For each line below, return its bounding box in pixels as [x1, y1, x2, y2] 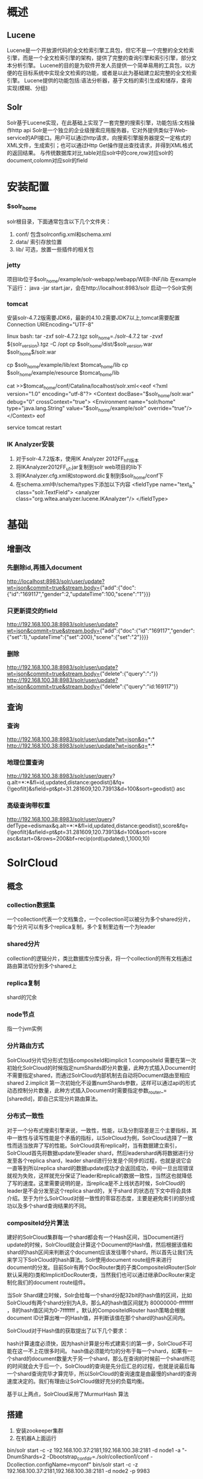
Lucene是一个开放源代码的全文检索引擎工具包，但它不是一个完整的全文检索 [7, 46, 195, 54]
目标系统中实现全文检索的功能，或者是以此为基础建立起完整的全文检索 [22, 69, 197, 76]
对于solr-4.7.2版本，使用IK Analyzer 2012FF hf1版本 [15, 455, 139, 463]
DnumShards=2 [7, 1452, 46, 1460]
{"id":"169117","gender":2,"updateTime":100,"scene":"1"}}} [7, 590, 151, 597]
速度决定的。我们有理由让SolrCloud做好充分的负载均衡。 [7, 1378, 148, 1385]
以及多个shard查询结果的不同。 [11, 1202, 90, 1209]
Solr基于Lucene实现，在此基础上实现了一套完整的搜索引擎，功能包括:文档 [7, 119, 190, 126]
